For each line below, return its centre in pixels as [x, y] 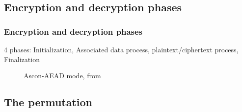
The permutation [48, 102]
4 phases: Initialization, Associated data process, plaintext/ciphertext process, [121, 49]
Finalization [22, 59]
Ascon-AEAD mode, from [62, 76]
